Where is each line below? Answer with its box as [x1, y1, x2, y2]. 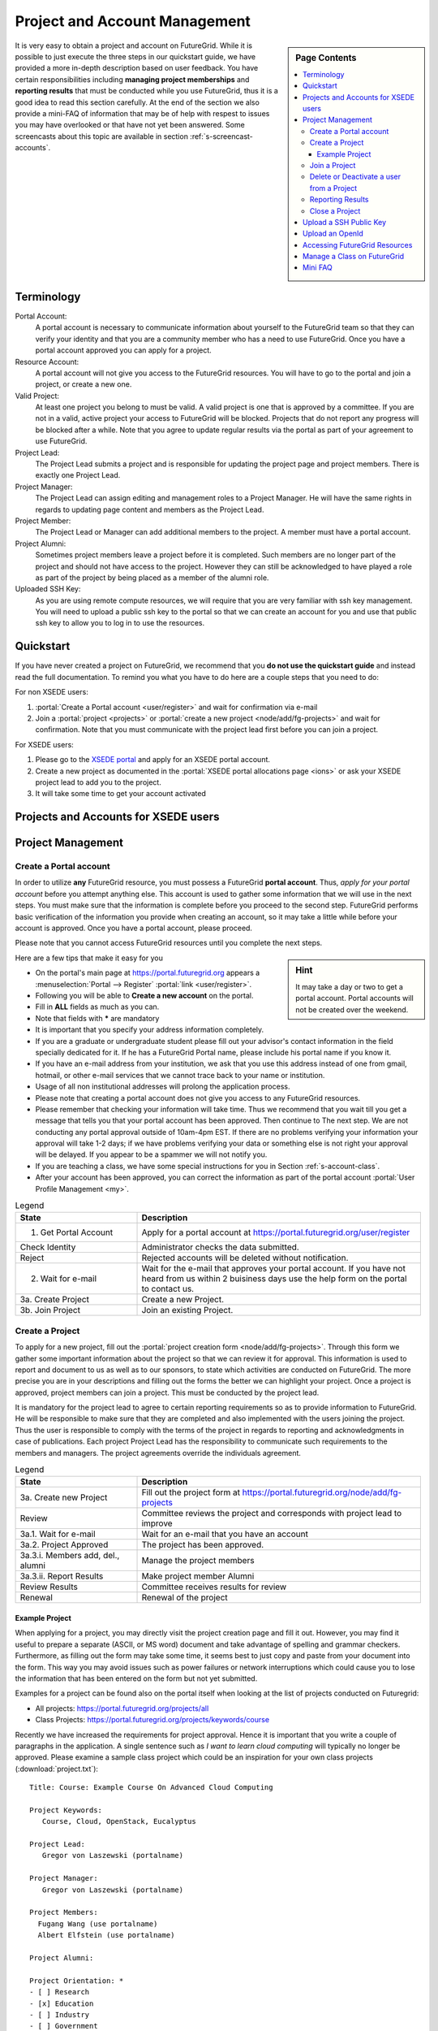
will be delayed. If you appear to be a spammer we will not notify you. [35, 1150, 268, 1159]
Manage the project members [141, 1555, 255, 1566]
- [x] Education [29, 1999, 94, 2008]
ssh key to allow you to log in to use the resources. [35, 618, 205, 628]
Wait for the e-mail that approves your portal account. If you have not [141, 1263, 406, 1275]
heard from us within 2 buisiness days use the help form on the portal [141, 1273, 407, 1284]
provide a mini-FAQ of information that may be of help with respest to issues [15, 108, 270, 118]
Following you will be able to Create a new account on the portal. [35, 990, 254, 1000]
